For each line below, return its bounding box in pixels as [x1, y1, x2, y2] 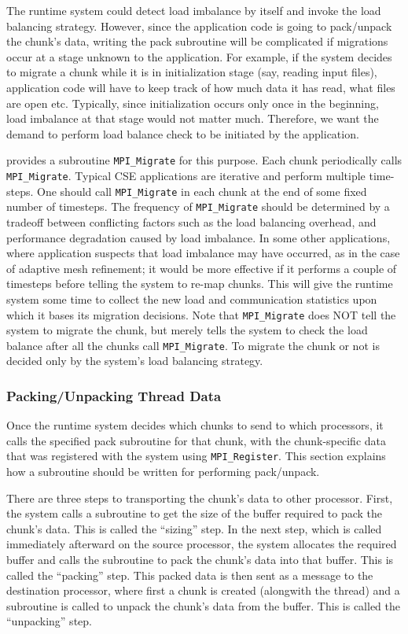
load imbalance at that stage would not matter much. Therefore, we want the [6, 110, 379, 127]
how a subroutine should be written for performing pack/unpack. [6, 463, 320, 480]
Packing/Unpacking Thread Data [6, 385, 222, 405]
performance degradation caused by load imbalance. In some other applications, [6, 229, 391, 245]
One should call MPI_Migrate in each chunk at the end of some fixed [37, 182, 367, 199]
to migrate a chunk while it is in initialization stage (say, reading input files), [6, 64, 377, 80]
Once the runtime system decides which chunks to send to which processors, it [6, 417, 384, 433]
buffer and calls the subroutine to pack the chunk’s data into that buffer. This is [6, 551, 394, 568]
